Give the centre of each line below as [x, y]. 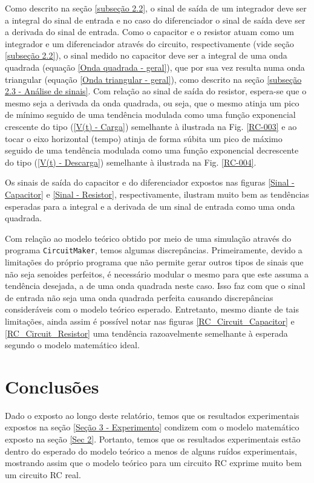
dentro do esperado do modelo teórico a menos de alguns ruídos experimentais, [151, 451]
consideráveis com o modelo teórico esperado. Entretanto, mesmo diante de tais [152, 309]
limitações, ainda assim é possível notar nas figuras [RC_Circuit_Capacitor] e [150, 321]
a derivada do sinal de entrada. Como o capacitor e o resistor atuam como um [149, 32]
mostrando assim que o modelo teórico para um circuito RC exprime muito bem [153, 463]
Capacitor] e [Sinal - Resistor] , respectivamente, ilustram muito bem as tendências [157, 194]
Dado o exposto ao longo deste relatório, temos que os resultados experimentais [152, 415]
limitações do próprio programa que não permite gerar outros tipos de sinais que [154, 261]
